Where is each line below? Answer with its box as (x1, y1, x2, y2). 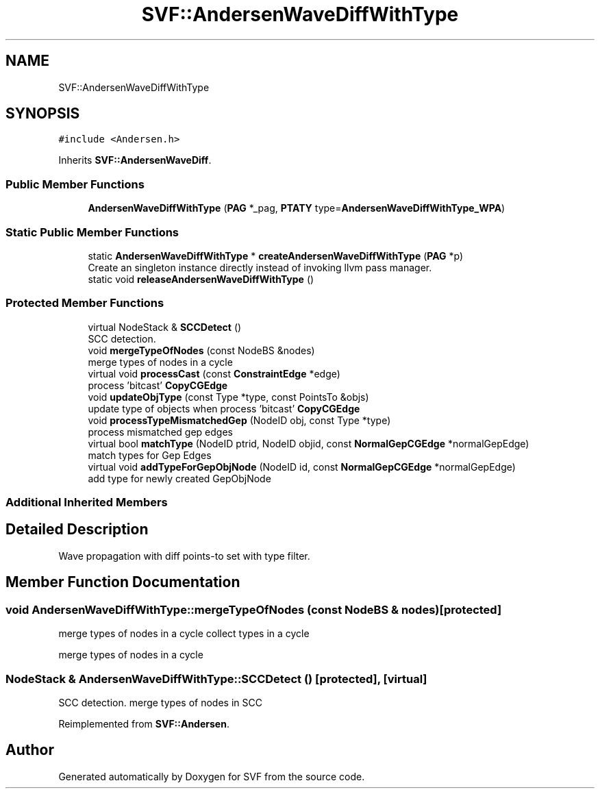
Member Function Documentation (5, 573, 240, 591)
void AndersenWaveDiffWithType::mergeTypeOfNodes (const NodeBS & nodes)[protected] (5, 602, 502, 617)
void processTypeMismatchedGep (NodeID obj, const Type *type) (88, 414, 391, 426)
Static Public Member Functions (5, 225, 179, 239)
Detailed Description (5, 521, 149, 538)
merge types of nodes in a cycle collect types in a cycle (58, 628, 310, 640)
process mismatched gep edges (88, 425, 233, 438)
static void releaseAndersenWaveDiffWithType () (88, 273, 314, 285)
